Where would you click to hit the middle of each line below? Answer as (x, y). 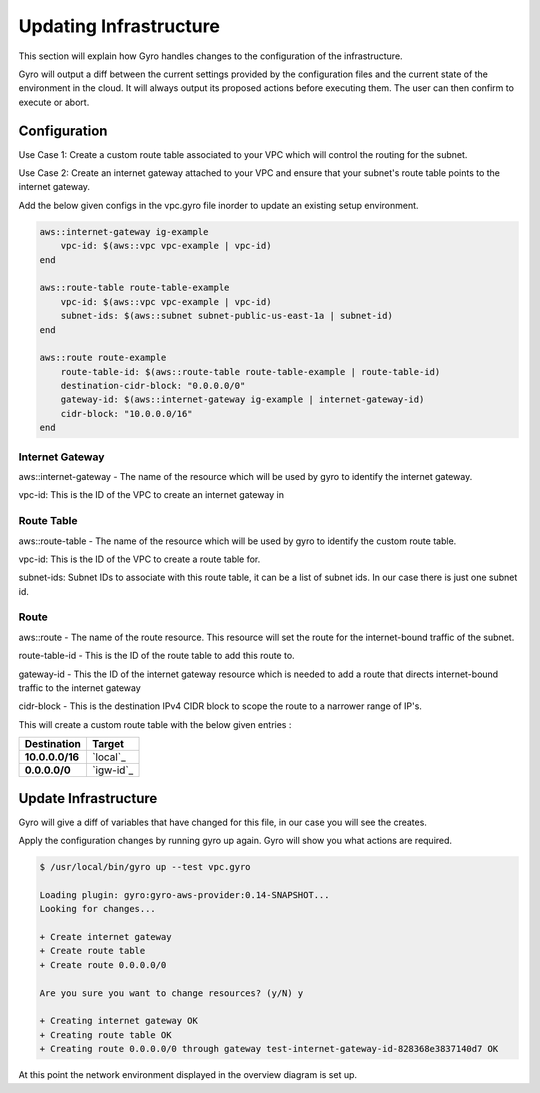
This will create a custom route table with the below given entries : (155, 724)
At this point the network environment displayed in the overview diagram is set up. (188, 1075)
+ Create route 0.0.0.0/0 (103, 964)
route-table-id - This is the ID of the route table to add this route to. (156, 656)
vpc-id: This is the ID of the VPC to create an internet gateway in (151, 495)
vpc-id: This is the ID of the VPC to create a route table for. (139, 559)
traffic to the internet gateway (80, 688)
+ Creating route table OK (105, 1034)
